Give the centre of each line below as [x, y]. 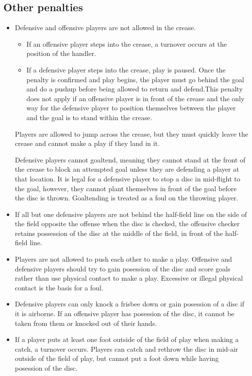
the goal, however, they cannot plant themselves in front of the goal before [126, 188]
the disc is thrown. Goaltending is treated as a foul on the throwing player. [126, 198]
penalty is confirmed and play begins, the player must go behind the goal [135, 79]
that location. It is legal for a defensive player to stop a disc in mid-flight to [127, 178]
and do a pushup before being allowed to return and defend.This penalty [134, 89]
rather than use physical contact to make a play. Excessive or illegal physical [129, 278]
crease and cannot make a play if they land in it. [87, 143]
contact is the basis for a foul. [59, 287]
